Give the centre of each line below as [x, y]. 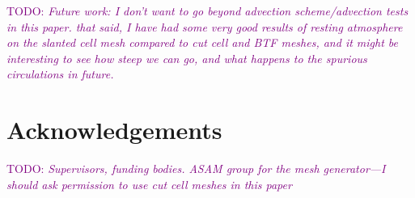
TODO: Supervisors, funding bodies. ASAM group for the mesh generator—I [196, 169]
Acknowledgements [114, 130]
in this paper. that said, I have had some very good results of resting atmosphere [205, 26]
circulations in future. [60, 74]
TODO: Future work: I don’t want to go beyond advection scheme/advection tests [207, 11]
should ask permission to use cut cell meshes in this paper [149, 184]
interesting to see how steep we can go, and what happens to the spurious [187, 58]
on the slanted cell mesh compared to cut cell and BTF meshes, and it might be [203, 42]
